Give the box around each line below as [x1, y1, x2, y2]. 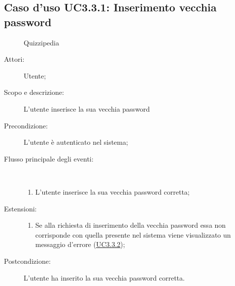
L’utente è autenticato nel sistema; [24, 137, 128, 147]
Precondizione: [4, 120, 48, 130]
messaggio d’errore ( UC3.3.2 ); [35, 239, 125, 249]
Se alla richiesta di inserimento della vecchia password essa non [35, 220, 226, 230]
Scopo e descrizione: [4, 87, 64, 97]
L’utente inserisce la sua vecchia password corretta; [35, 186, 190, 197]
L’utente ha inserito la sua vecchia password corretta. [24, 272, 185, 283]
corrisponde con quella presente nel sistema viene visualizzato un [35, 229, 231, 240]
